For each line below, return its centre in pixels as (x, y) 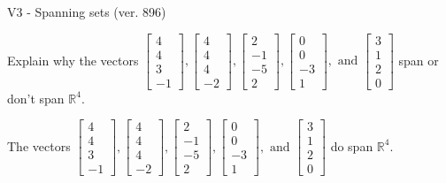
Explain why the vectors (73, 60)
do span (352, 145)
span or (419, 60)
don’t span (36, 98)
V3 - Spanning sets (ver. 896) (87, 11)
